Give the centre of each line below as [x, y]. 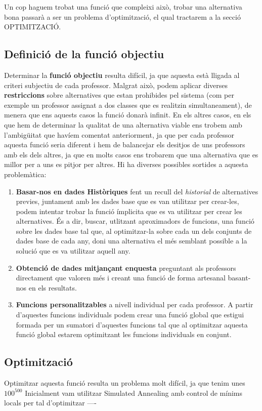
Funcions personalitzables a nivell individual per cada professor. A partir [135, 304]
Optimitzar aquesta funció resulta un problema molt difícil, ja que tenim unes [125, 383]
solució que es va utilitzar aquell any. [73, 251]
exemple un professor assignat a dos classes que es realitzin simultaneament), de [128, 105]
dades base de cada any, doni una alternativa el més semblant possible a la [132, 241]
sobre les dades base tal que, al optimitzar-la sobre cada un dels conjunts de [134, 231]
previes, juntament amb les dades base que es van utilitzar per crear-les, [127, 201]
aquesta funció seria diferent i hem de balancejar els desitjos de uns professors [125, 145]
